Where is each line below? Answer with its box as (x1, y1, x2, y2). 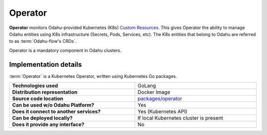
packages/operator (137, 95, 182, 102)
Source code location (12, 95, 64, 102)
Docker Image (137, 89, 171, 96)
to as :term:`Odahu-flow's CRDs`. (9, 38, 77, 44)
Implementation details (9, 60, 82, 68)
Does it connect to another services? (12, 108, 101, 115)
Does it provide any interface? (12, 121, 85, 128)
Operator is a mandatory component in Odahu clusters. (9, 47, 122, 53)
